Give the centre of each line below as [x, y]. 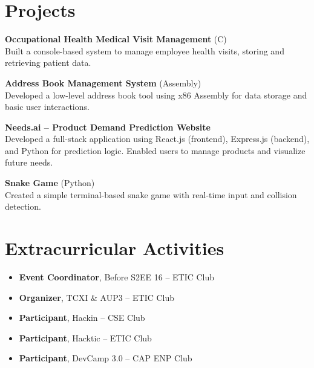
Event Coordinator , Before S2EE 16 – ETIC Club [117, 276]
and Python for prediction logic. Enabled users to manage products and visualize [155, 150]
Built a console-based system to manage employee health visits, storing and [145, 50]
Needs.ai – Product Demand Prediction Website [108, 127]
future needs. [29, 162]
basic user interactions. [47, 107]
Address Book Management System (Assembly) [103, 82]
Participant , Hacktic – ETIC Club [85, 337]
